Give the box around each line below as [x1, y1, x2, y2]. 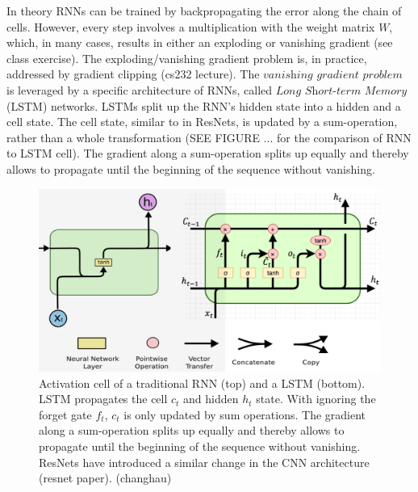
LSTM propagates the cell [39, 390, 168, 407]
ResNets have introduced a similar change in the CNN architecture [39, 453, 370, 470]
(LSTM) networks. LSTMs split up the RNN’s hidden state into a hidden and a [6, 97, 401, 114]
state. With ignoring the [256, 390, 376, 407]
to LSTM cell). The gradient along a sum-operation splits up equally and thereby [6, 145, 409, 162]
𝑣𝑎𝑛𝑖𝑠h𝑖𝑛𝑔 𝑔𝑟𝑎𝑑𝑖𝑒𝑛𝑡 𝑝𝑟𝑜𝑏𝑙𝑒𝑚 [263, 69, 403, 82]
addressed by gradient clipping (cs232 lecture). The [6, 65, 260, 82]
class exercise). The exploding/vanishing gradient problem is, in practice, [6, 49, 367, 66]
